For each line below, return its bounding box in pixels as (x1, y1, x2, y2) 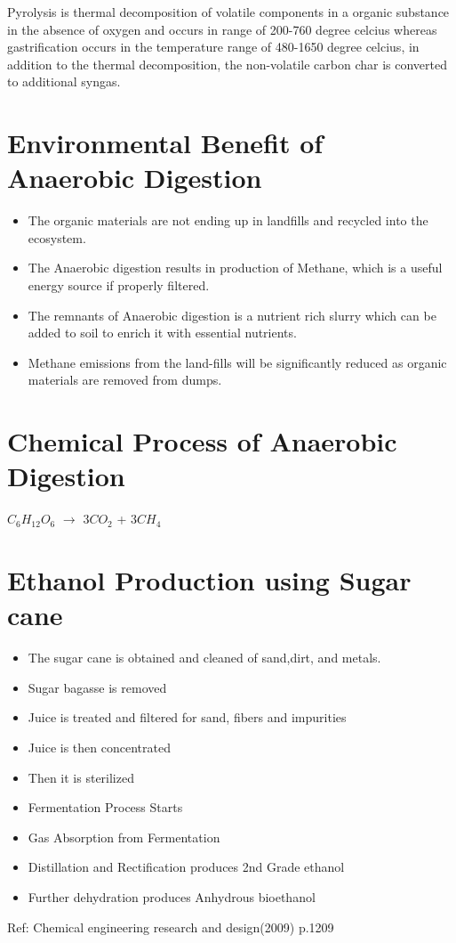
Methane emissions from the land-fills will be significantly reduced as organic (28, 353, 447, 371)
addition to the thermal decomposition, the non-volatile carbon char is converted (7, 54, 447, 73)
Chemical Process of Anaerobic (7, 423, 397, 459)
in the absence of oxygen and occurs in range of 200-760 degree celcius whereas (7, 20, 437, 38)
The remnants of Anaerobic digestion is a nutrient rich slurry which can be (28, 305, 436, 324)
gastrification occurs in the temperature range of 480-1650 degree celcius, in (7, 37, 420, 56)
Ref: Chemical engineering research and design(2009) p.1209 (7, 917, 334, 936)
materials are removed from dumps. (28, 370, 222, 389)
